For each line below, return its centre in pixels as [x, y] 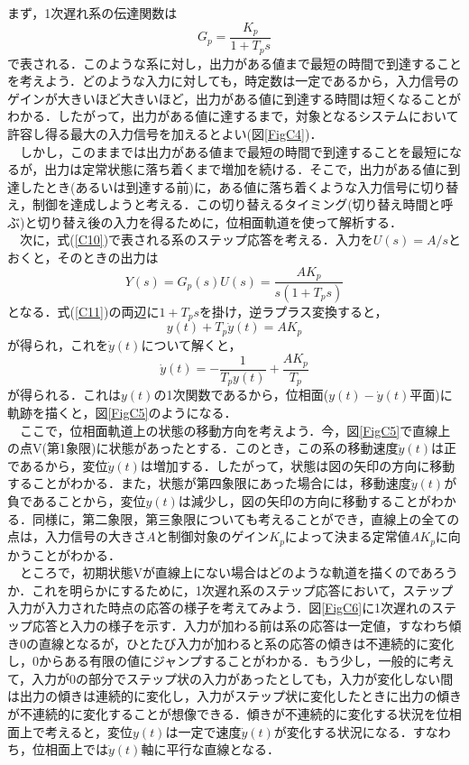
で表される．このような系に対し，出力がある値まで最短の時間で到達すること [234, 63]
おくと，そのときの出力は [83, 258]
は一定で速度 [203, 731]
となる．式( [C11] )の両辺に [83, 311]
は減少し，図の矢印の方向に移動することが [304, 500]
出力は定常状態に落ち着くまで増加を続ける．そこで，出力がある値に [246, 169]
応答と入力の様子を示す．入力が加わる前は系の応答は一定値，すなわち [240, 625]
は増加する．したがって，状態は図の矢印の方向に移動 [298, 465]
